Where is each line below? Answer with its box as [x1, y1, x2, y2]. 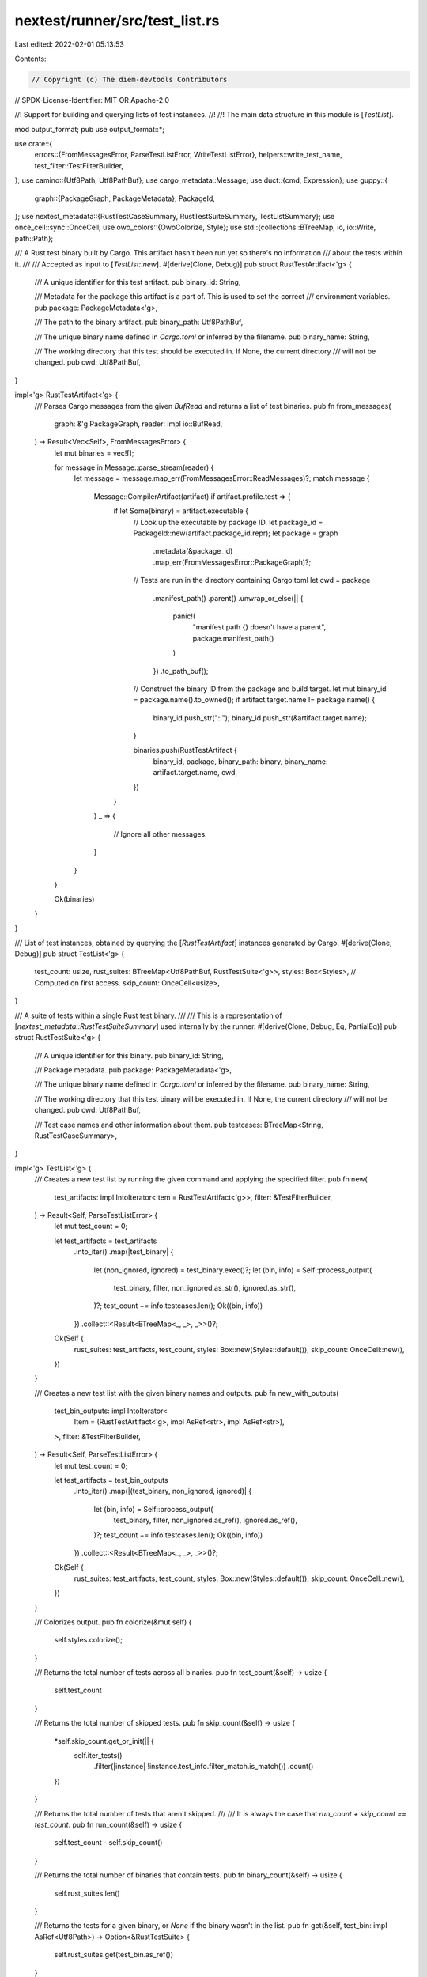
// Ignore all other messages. [113, 829, 207, 838]
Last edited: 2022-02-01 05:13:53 [14, 40, 124, 49]
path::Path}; [14, 233, 54, 243]
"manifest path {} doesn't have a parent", [192, 622, 327, 632]
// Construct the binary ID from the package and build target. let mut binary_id [133, 684, 387, 694]
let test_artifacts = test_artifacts [54, 1236, 157, 1246]
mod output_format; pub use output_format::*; [14, 124, 165, 134]
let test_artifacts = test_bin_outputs [54, 1476, 169, 1485]
